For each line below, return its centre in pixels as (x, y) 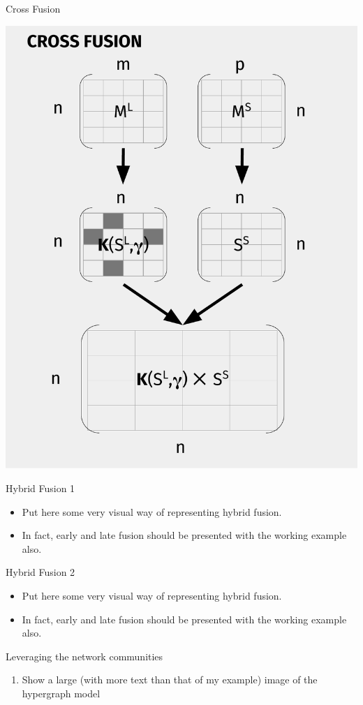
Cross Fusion (33, 8)
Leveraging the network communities (84, 656)
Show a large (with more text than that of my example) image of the (170, 680)
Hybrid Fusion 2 (40, 572)
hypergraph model (61, 693)
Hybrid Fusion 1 (40, 488)
